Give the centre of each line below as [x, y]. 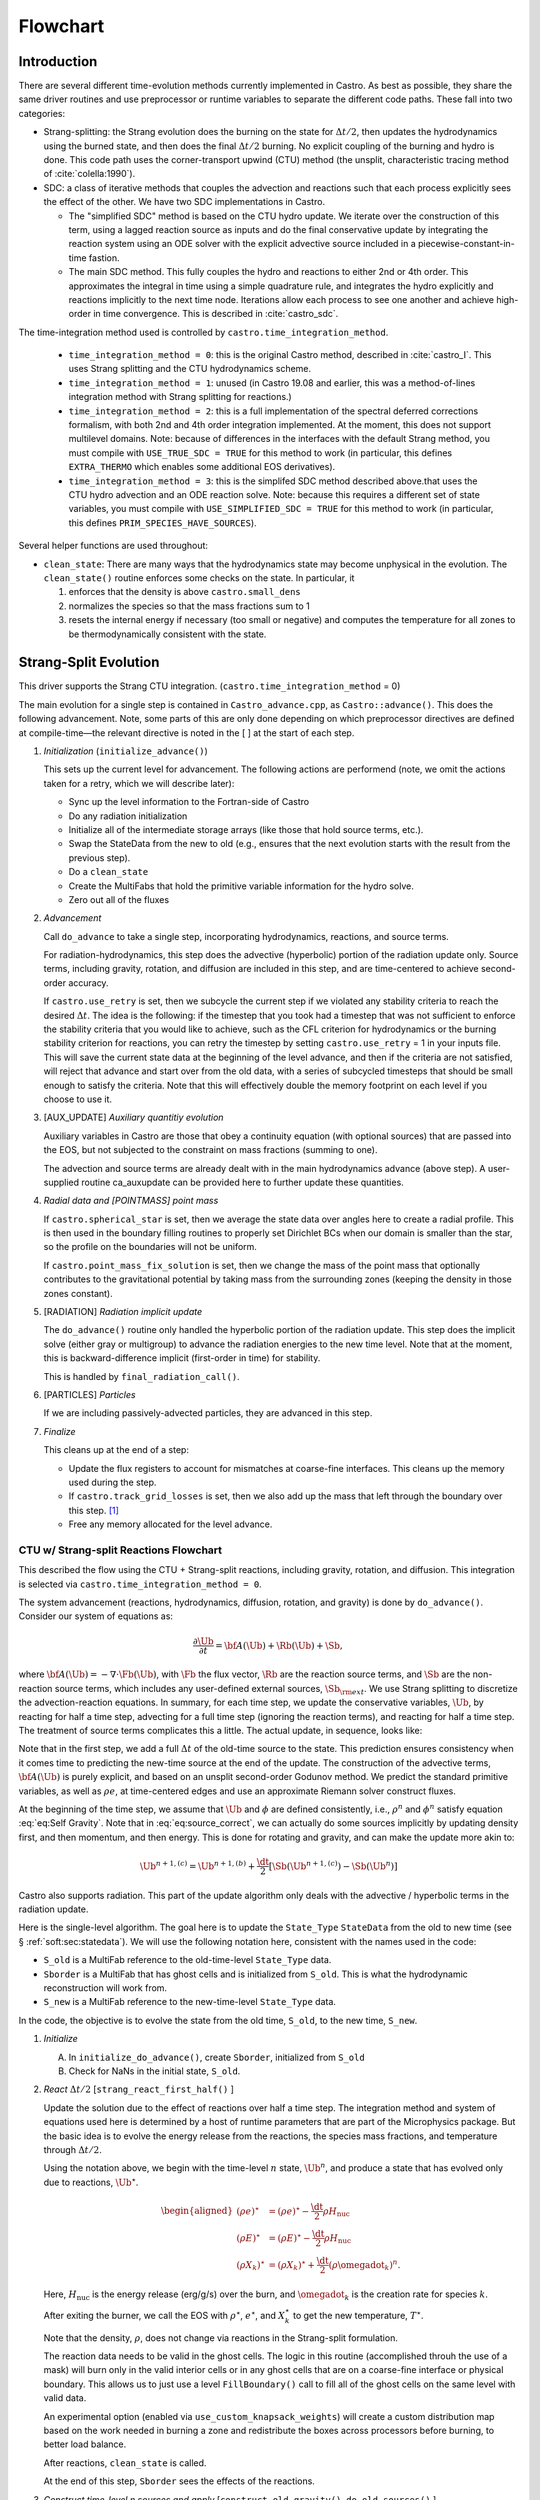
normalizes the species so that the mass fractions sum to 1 [189, 606]
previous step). [99, 857]
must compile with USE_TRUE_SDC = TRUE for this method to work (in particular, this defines [260, 452]
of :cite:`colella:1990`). [89, 174]
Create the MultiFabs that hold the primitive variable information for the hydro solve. [241, 886]
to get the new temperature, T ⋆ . [358, 2314]
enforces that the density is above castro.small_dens [185, 592]
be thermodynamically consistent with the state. [167, 634]
